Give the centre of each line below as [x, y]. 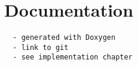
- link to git [41, 47]
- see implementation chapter [73, 57]
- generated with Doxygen [64, 38]
